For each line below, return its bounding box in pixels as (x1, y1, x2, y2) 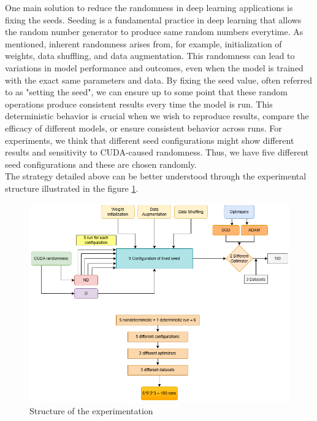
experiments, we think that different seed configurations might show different (5, 133, 294, 146)
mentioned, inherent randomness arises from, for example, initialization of (5, 37, 282, 50)
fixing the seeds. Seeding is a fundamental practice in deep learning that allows (5, 13, 302, 26)
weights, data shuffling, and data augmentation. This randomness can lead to (5, 49, 295, 62)
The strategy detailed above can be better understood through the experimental (5, 170, 307, 183)
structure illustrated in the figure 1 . (5, 181, 139, 194)
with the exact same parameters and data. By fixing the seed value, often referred (5, 73, 313, 86)
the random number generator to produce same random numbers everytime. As (5, 25, 304, 38)
